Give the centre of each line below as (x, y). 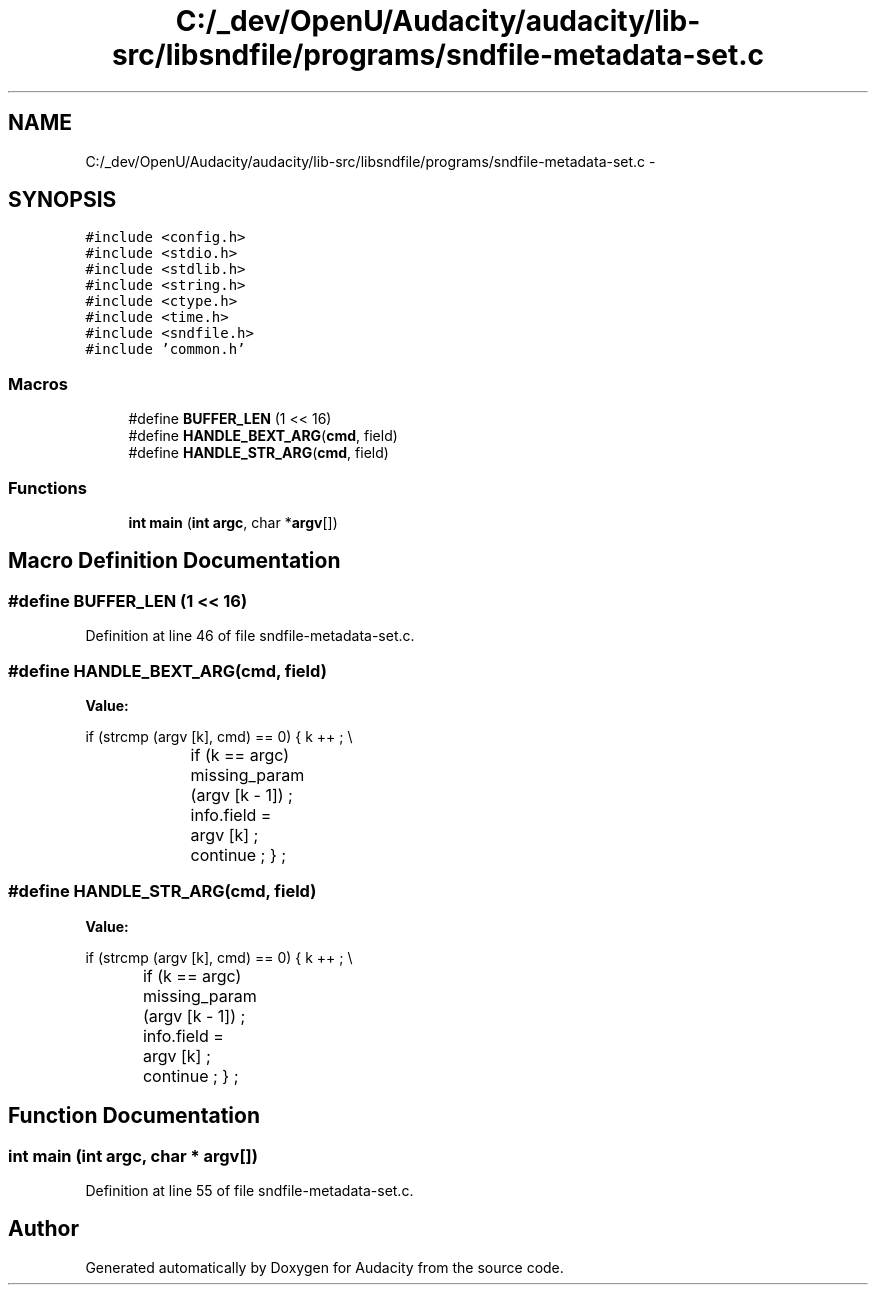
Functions (47, 487)
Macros (38, 383)
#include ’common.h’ (165, 349)
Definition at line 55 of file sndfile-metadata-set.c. (249, 1190)
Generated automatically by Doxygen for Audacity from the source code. (324, 1267)
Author (43, 1229)
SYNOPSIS (62, 200)
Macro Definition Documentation (174, 561)
